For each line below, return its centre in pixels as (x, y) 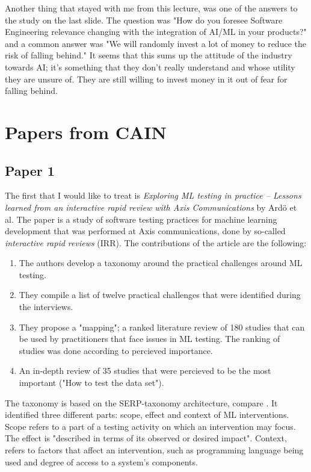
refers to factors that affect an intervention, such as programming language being (154, 450)
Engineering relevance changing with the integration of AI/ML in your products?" (156, 32)
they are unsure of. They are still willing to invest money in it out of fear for (146, 79)
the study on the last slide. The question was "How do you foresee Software (144, 20)
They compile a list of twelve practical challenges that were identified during (160, 295)
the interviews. (46, 307)
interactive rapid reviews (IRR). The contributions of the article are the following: (156, 242)
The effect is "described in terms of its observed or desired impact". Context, (146, 438)
